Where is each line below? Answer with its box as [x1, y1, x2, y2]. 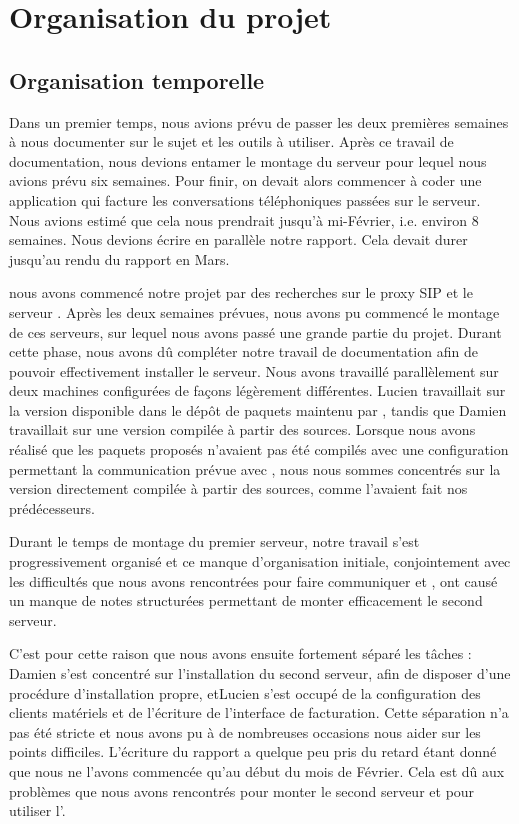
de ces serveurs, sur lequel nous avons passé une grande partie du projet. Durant [9, 321, 502, 342]
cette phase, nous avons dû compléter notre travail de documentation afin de [9, 341, 478, 362]
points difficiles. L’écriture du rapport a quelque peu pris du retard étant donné [9, 741, 497, 762]
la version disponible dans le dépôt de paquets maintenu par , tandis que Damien [9, 399, 507, 420]
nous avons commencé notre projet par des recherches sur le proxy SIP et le [9, 282, 473, 303]
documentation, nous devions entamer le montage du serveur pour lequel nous [9, 150, 487, 171]
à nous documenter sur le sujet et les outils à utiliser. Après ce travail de [9, 131, 454, 152]
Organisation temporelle [9, 64, 265, 95]
